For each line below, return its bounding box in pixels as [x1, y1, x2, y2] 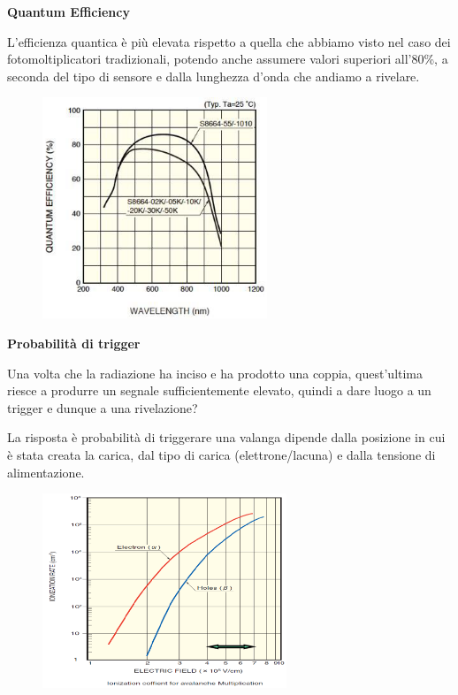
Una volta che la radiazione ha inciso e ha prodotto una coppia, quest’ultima [7, 363, 424, 382]
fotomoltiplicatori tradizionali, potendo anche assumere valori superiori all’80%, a [7, 50, 448, 68]
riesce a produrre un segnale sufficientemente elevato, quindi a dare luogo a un [7, 381, 431, 400]
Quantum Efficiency [7, 3, 130, 20]
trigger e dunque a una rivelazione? [7, 398, 198, 416]
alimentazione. [7, 462, 85, 481]
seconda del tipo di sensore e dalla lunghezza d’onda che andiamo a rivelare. [7, 66, 420, 85]
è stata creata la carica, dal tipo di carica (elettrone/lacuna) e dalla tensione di [7, 445, 436, 463]
